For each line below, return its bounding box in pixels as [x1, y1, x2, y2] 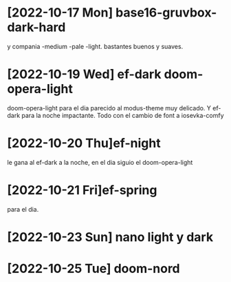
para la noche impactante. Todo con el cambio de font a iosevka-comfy [21, 111, 224, 119]
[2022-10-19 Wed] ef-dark [7, 67, 162, 82]
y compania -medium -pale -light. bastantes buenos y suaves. [7, 42, 184, 50]
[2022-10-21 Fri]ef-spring [7, 183, 157, 198]
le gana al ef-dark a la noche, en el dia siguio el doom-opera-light [7, 158, 193, 166]
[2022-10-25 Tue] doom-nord [7, 261, 180, 276]
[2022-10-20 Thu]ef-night [7, 136, 161, 151]
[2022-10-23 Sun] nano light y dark [7, 229, 214, 245]
